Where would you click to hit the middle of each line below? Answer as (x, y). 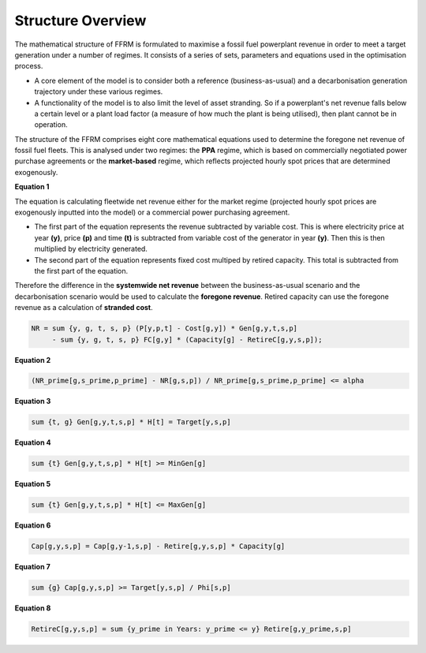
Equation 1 (32, 187)
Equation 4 (33, 442)
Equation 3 (33, 401)
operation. (51, 125)
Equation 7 (32, 567)
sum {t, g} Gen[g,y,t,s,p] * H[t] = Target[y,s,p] (131, 422)
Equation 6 (33, 525)
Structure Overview (80, 21)
